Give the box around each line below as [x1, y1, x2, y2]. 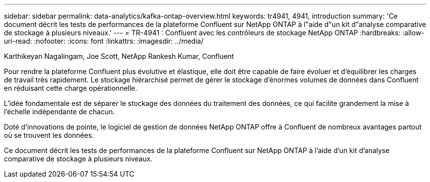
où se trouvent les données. [4, 131, 94, 139]
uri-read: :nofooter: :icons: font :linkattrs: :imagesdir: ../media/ [4, 37, 204, 45]
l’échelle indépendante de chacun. [4, 107, 115, 116]
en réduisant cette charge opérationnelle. [4, 84, 137, 92]
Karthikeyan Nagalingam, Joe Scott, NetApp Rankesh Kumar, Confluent [4, 52, 234, 60]
